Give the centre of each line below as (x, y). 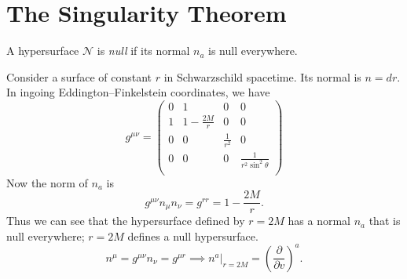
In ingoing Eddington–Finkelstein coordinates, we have (138, 92)
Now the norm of (47, 182)
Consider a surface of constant (79, 76)
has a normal (319, 221)
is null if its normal (143, 51)
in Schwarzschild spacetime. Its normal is (262, 76)
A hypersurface (43, 51)
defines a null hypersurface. (193, 236)
